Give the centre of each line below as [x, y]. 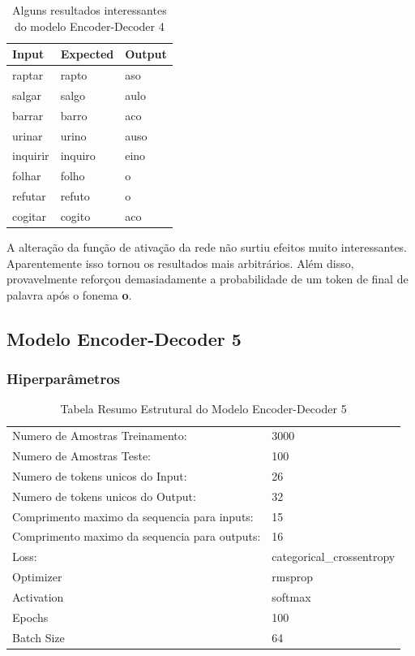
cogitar [30, 216]
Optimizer [37, 577]
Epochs [30, 617]
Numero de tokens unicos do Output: [104, 496]
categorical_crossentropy [334, 557]
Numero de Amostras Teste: [81, 456]
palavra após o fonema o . [69, 294]
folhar [27, 176]
